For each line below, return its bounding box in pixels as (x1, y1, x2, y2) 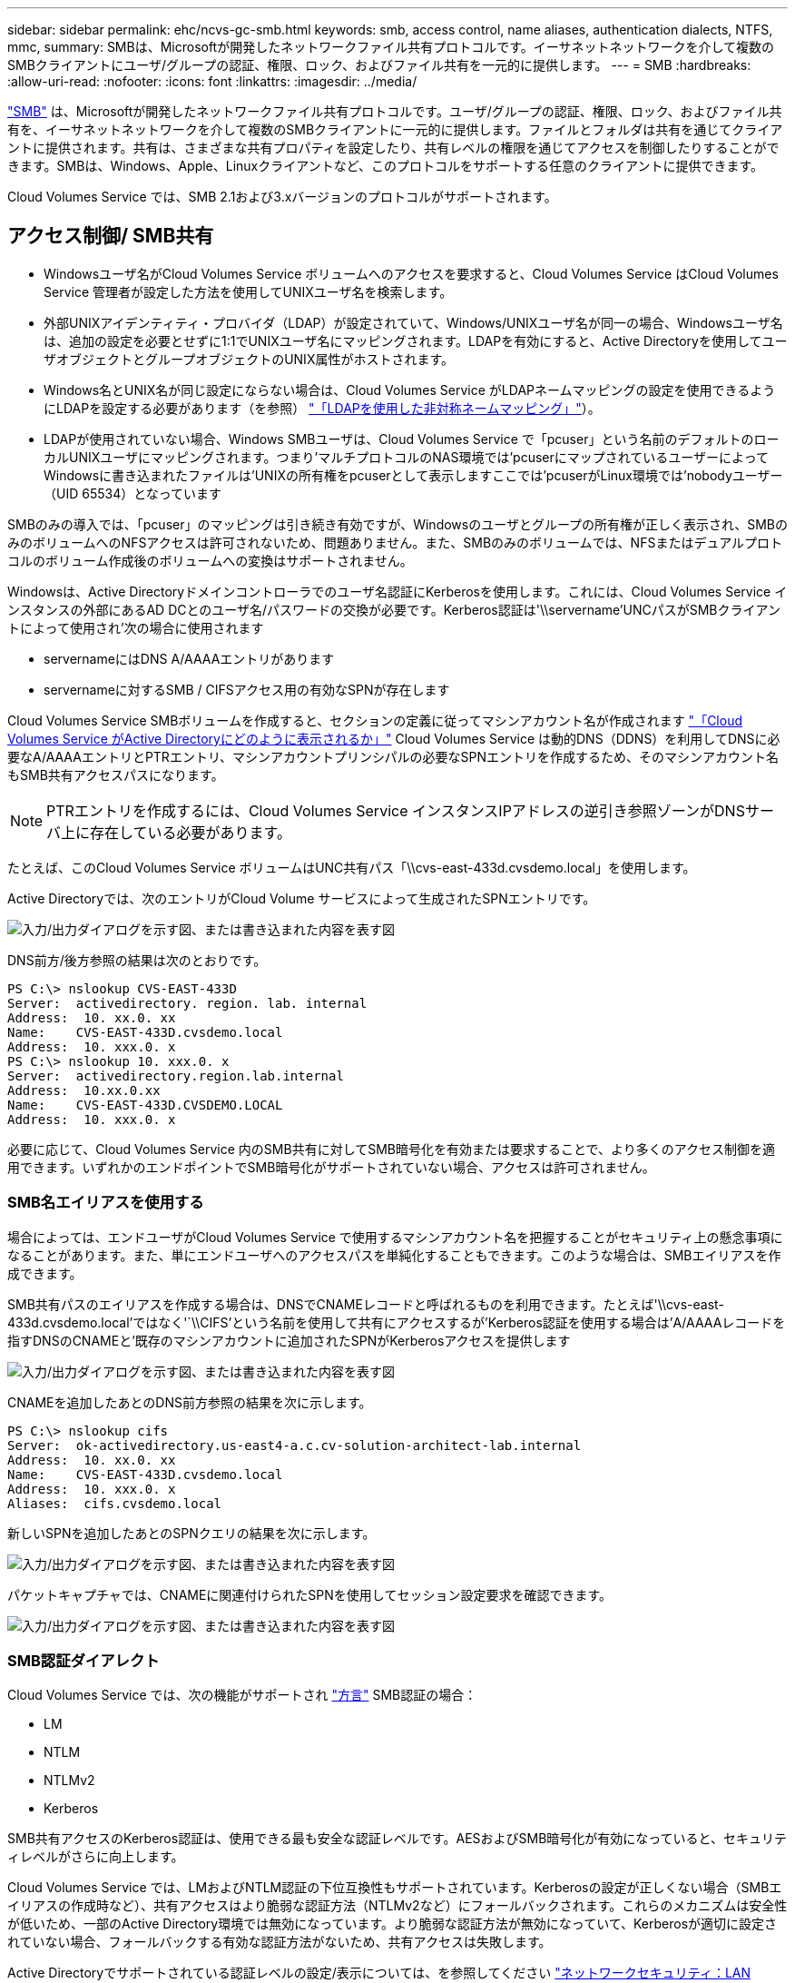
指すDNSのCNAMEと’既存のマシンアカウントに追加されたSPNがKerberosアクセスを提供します (7, 1332, 571, 1348)
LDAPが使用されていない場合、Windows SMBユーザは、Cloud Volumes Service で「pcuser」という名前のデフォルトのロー (44, 430, 780, 447)
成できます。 (7, 1265, 83, 1281)
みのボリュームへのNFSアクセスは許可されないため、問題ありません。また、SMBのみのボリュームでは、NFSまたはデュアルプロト (7, 534, 782, 550)
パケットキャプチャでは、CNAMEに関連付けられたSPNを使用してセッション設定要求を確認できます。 (7, 1586, 613, 1603)
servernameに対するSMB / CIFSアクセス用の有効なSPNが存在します (44, 681, 450, 697)
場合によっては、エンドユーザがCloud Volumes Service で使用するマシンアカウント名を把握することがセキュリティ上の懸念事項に (7, 1228, 783, 1245)
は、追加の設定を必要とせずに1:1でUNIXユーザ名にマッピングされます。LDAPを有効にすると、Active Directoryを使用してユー (44, 332, 788, 349)
